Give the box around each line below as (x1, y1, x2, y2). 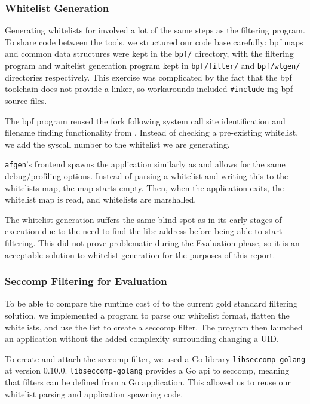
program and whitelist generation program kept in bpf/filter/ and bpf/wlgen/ (5, 59, 300, 72)
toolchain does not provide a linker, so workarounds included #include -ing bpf (5, 82, 293, 95)
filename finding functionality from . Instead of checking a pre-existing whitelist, (5, 126, 299, 139)
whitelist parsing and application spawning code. (5, 387, 183, 400)
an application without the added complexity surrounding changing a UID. (5, 332, 279, 345)
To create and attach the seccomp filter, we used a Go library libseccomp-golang (5, 352, 306, 365)
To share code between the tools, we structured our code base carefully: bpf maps (5, 35, 303, 48)
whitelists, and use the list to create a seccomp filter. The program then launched (5, 320, 303, 333)
